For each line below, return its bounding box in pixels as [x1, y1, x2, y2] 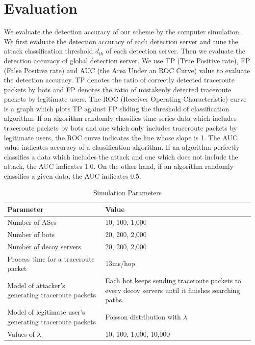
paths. [105, 294, 124, 305]
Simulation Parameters [93, 187, 162, 197]
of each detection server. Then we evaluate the [106, 46, 246, 56]
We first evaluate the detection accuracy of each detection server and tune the [4, 36, 238, 46]
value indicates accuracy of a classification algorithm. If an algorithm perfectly [4, 142, 240, 152]
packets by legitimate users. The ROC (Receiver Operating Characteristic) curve [4, 94, 247, 104]
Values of [7, 328, 35, 339]
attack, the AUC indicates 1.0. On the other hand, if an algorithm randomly [4, 161, 234, 171]
